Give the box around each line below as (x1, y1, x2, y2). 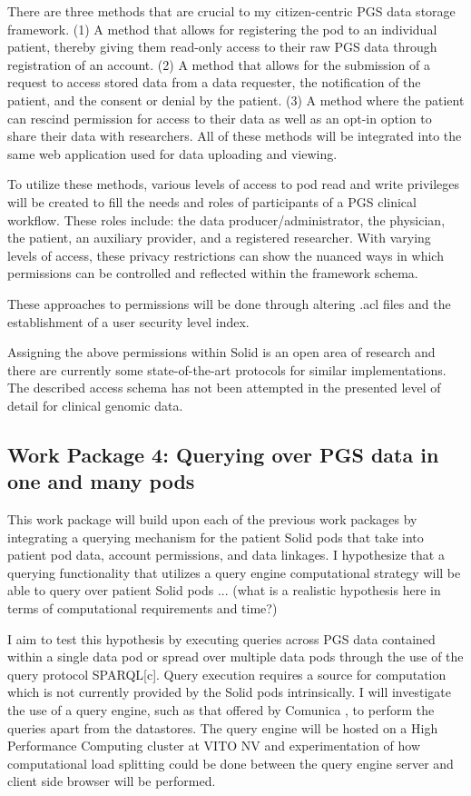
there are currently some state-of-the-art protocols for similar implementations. (7, 360, 446, 379)
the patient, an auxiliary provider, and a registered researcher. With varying (7, 228, 431, 247)
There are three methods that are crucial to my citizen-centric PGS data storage (7, 2, 456, 20)
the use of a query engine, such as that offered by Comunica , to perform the (7, 701, 435, 719)
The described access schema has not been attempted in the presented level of (7, 378, 441, 397)
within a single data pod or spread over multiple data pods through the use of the (7, 647, 464, 666)
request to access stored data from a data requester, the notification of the (7, 73, 421, 92)
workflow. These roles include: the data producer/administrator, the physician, (7, 210, 446, 229)
